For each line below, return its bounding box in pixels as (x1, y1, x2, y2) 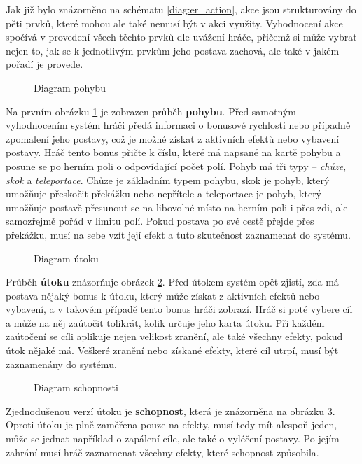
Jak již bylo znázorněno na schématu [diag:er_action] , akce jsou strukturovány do (6, 2, 356, 16)
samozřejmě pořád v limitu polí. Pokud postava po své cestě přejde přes (6, 213, 314, 228)
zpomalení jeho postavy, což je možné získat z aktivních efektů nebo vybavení (6, 131, 340, 146)
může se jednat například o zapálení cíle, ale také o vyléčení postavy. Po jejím (6, 431, 340, 446)
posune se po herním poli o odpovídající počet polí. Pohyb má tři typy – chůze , (6, 158, 347, 173)
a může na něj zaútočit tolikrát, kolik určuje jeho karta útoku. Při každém (6, 315, 325, 330)
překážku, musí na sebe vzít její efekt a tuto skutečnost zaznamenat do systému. (6, 227, 351, 241)
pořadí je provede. (6, 57, 83, 71)
